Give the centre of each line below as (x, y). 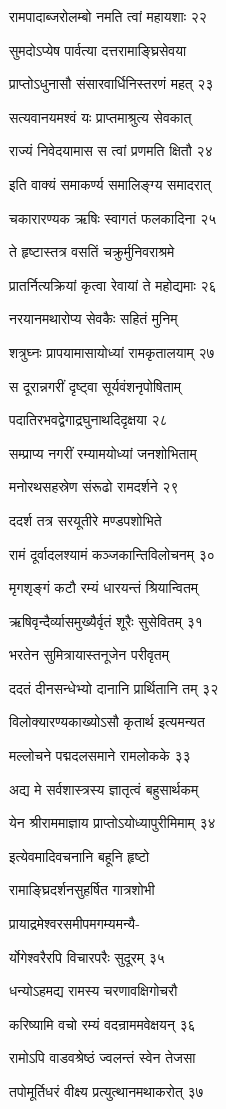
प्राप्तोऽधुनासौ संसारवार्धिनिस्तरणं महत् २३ (111, 83)
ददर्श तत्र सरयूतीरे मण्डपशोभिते (85, 519)
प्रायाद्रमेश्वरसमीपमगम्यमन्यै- (74, 923)
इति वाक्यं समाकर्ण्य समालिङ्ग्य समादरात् (110, 183)
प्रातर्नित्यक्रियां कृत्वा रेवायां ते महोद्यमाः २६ (113, 284)
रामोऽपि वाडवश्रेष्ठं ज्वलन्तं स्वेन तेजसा (102, 1057)
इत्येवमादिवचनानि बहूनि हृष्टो (79, 855)
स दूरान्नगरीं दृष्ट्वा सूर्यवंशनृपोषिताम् (95, 385)
